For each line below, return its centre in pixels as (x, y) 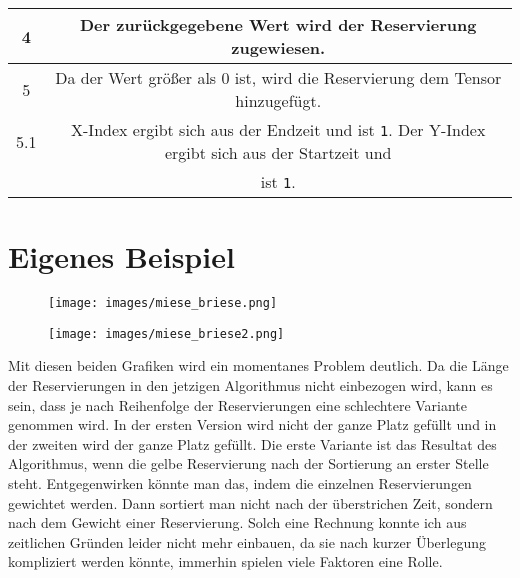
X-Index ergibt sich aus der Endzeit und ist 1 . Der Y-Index (278, 129)
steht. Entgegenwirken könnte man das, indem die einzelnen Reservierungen (240, 483)
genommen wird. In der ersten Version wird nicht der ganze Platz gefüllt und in (252, 424)
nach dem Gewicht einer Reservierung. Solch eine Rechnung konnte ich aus (237, 522)
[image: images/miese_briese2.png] (166, 333)
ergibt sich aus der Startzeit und (278, 152)
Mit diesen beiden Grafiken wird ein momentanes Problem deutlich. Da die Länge (258, 365)
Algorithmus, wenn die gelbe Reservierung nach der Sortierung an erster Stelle (248, 463)
